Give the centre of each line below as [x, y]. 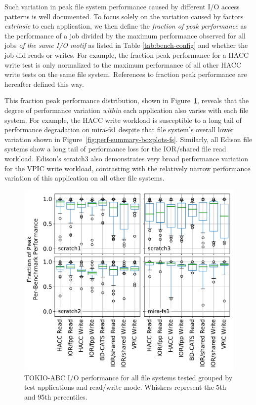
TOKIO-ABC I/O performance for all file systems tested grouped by [128, 377]
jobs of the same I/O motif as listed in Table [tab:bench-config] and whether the [126, 45]
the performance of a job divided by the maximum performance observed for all [125, 35]
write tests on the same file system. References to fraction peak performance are [126, 74]
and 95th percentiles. [56, 396]
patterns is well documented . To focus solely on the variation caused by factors [124, 16]
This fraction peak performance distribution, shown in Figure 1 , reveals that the [127, 100]
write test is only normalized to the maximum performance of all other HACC [123, 64]
